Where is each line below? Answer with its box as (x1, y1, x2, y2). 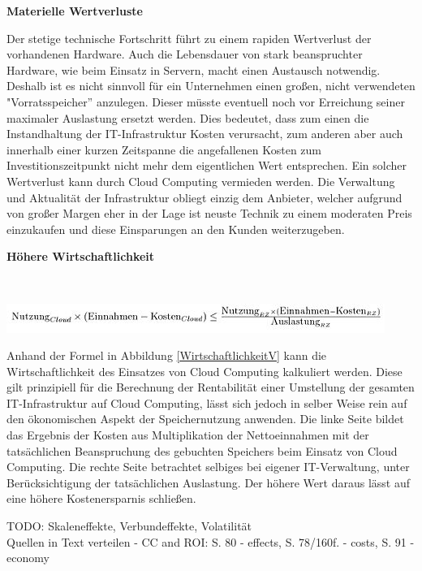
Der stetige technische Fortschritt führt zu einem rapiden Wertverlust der (6, 29, 372, 46)
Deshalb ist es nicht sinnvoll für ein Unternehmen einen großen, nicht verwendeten (6, 77, 416, 94)
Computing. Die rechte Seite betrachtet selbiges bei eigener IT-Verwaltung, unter (6, 458, 410, 475)
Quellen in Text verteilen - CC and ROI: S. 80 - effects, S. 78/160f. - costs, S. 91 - (6, 533, 415, 550)
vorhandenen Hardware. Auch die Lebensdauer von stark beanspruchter (6, 45, 363, 63)
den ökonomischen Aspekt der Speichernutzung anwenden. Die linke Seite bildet (6, 410, 404, 427)
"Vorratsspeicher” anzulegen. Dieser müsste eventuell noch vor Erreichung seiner (6, 93, 405, 110)
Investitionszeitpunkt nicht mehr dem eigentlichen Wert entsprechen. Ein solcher (6, 157, 407, 174)
